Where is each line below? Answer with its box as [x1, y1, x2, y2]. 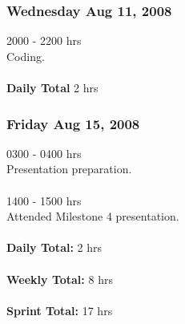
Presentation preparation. [6, 160, 132, 177]
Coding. [6, 47, 45, 64]
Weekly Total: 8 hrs [6, 270, 113, 287]
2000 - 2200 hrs [6, 32, 82, 49]
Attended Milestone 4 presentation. [6, 208, 179, 225]
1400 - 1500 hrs [6, 192, 82, 209]
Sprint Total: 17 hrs [6, 302, 113, 318]
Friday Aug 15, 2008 [6, 113, 140, 133]
